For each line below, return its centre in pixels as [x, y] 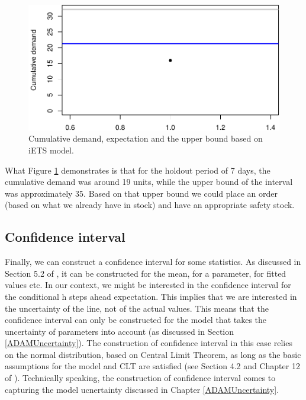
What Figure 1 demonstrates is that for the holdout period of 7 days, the [138, 170]
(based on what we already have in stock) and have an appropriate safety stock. [150, 205]
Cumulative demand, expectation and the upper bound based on [146, 138]
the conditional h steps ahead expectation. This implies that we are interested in [151, 296]
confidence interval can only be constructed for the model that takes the [136, 320]
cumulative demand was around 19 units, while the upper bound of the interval [149, 182]
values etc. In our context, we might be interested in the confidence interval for [148, 285]
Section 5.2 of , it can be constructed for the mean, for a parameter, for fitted [146, 273]
